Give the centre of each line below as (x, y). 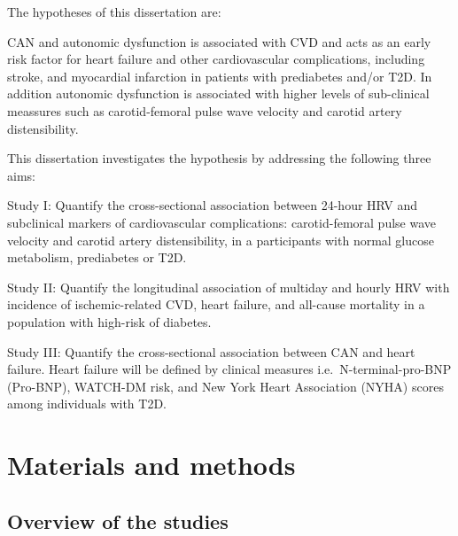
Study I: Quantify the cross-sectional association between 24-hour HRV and (213, 205)
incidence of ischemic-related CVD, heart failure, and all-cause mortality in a (216, 304)
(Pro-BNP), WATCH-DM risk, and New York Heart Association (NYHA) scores (225, 386)
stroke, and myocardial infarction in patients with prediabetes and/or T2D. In (220, 76)
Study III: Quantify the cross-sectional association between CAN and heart (211, 351)
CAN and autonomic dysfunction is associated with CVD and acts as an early (219, 41)
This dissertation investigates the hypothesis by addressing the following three (219, 158)
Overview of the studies (118, 520)
